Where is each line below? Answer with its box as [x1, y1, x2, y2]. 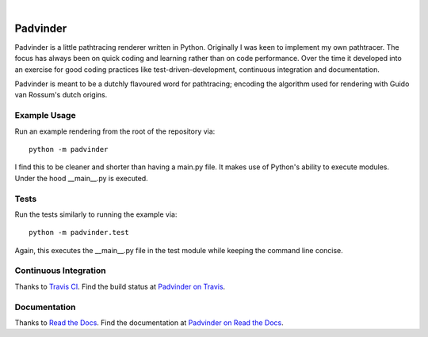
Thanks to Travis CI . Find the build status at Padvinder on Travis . [14, 282, 226, 291]
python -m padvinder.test [29, 228, 130, 237]
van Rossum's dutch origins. [14, 90, 108, 100]
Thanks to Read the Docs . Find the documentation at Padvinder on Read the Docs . [14, 317, 285, 328]
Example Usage [14, 110, 76, 121]
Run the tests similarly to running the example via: [14, 210, 178, 219]
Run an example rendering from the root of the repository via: [14, 127, 216, 136]
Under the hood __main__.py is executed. [14, 173, 148, 183]
